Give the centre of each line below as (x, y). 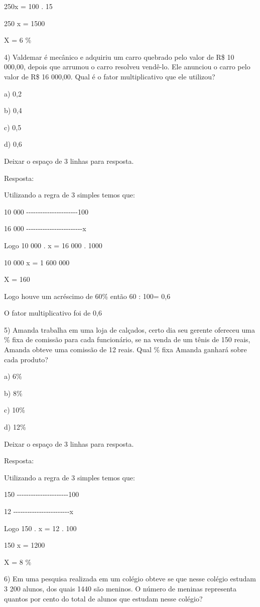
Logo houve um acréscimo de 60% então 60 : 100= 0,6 (87, 296)
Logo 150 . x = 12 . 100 (40, 528)
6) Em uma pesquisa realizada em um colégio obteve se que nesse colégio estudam (130, 579)
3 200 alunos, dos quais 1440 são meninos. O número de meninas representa (120, 588)
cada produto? (26, 359)
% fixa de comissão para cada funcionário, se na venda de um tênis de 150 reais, (127, 339)
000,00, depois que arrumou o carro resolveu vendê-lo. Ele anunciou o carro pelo (127, 67)
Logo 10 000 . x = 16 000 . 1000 (53, 245)
